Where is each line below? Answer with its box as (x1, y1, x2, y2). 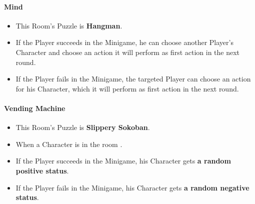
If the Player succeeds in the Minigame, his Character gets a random (15, 155, 231, 166)
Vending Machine (4, 102, 65, 113)
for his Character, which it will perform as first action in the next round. (15, 83, 239, 93)
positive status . (15, 165, 69, 175)
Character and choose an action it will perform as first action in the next (15, 46, 240, 57)
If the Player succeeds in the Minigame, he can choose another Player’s (15, 37, 233, 47)
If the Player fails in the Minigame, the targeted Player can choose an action (15, 73, 251, 84)
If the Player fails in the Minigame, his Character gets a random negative (15, 182, 249, 192)
